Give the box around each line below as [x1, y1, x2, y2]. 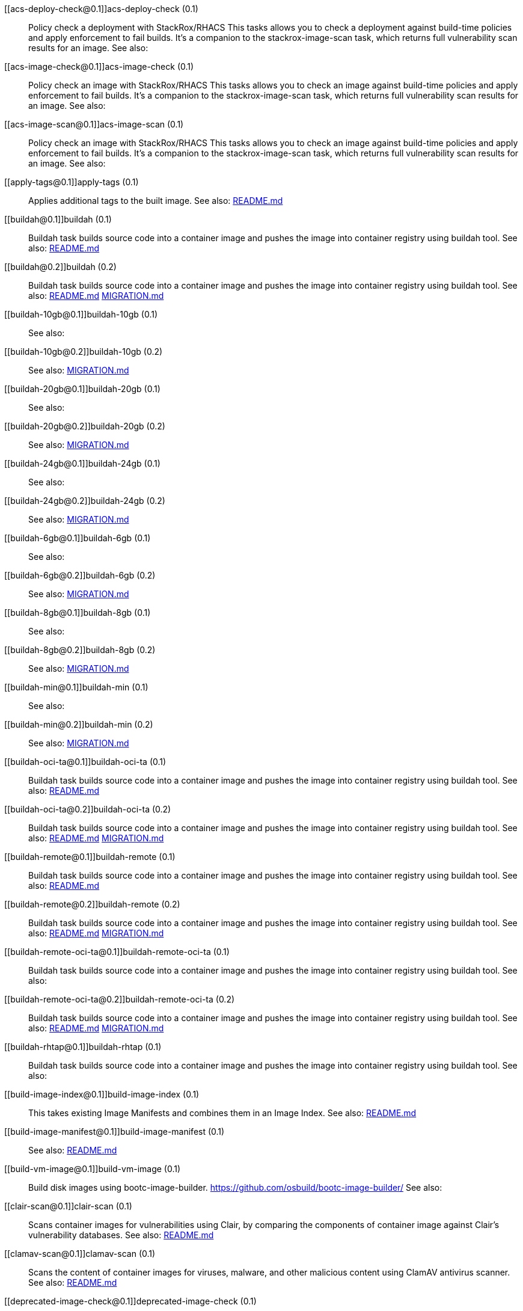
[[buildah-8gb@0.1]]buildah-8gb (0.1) [4, 607, 151, 618]
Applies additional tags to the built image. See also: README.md [28, 195, 283, 206]
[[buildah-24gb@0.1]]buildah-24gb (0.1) [4, 458, 161, 468]
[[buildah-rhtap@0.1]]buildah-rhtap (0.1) [4, 1042, 162, 1052]
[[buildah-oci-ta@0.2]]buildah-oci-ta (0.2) [4, 804, 171, 814]
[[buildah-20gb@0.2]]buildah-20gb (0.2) [4, 421, 165, 431]
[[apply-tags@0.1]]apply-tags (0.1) [4, 177, 139, 187]
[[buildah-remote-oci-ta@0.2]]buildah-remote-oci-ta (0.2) [4, 994, 235, 1004]
